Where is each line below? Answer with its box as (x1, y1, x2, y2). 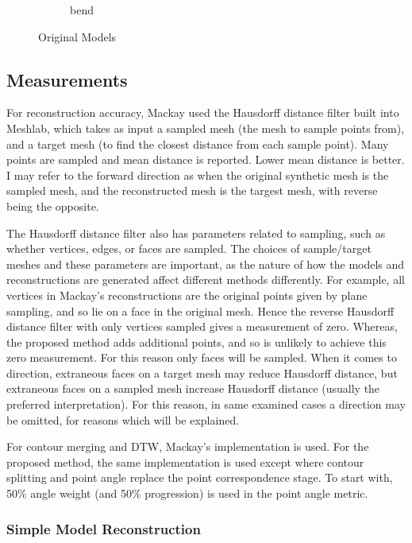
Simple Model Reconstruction (6, 518, 201, 538)
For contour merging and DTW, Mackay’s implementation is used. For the (6, 438, 369, 455)
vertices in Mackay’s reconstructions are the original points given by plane (6, 286, 368, 303)
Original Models (38, 28, 117, 45)
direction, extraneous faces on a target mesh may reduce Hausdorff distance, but (6, 364, 398, 381)
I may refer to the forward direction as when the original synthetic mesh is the (6, 166, 389, 183)
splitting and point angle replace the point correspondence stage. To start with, (6, 469, 393, 486)
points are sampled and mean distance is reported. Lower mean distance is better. (6, 151, 405, 168)
